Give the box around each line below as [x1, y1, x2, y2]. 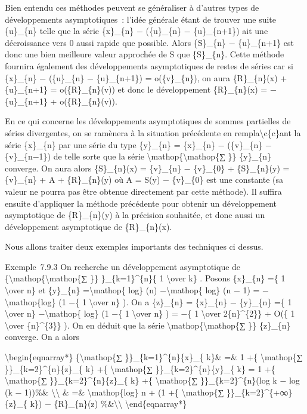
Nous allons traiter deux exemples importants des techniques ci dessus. [5, 240, 263, 253]
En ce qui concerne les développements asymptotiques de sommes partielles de [5, 115, 291, 127]
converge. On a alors [5, 330, 79, 343]
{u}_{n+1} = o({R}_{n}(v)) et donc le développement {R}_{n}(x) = [5, 83, 268, 96]
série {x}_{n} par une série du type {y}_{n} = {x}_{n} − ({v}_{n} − [5, 138, 272, 151]
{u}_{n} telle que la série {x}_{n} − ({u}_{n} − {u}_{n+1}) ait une [5, 24, 268, 37]
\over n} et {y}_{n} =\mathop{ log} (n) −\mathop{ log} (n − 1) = [5, 284, 260, 296]
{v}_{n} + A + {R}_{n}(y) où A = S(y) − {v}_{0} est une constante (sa [5, 173, 284, 186]
